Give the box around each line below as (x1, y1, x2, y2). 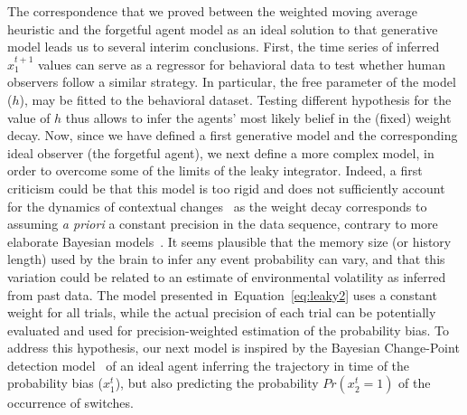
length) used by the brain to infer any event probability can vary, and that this (7, 250, 445, 269)
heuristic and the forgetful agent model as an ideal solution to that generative (7, 19, 438, 38)
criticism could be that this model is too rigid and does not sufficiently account (7, 178, 445, 197)
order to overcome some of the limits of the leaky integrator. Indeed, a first (7, 161, 423, 180)
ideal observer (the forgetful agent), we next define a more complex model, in (7, 143, 434, 162)
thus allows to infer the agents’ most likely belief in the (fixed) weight (65, 108, 452, 127)
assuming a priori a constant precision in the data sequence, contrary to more (7, 214, 438, 233)
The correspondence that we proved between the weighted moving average (7, 2, 418, 20)
